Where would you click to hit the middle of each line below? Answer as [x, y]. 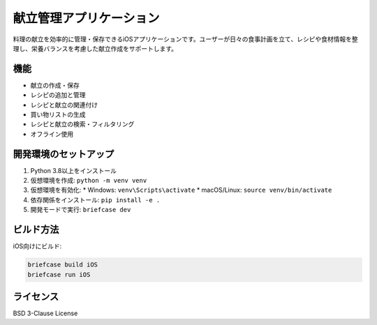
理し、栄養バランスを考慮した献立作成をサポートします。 [95, 48]
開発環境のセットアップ [64, 154]
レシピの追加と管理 [58, 95]
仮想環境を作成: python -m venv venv [89, 181]
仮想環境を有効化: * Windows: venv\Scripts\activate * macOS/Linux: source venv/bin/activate [181, 190]
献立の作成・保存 [55, 85]
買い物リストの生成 [58, 114]
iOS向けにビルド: [37, 246]
